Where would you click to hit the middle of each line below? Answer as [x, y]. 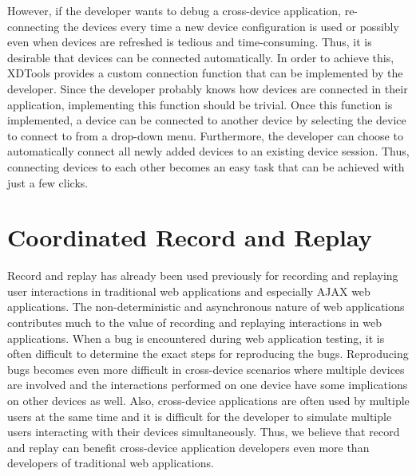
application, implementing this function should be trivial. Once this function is [200, 104]
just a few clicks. [48, 182]
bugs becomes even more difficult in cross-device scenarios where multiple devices [206, 369]
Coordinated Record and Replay [190, 237]
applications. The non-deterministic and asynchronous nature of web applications [206, 307]
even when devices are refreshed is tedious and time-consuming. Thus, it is [190, 42]
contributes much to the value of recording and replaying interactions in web [194, 323]
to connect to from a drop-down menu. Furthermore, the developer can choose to [205, 135]
